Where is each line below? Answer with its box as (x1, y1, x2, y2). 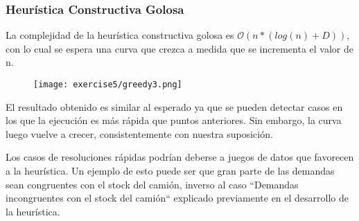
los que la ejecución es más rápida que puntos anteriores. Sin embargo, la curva (6, 113, 342, 127)
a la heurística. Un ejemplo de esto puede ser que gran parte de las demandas (6, 163, 335, 178)
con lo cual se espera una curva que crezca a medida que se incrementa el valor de (6, 41, 353, 55)
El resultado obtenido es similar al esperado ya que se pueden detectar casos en (6, 99, 343, 114)
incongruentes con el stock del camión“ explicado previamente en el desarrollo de (6, 191, 349, 205)
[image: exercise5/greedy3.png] (33, 80, 182, 89)
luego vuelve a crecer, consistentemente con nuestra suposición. (6, 126, 273, 141)
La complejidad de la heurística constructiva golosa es (6, 28, 234, 42)
